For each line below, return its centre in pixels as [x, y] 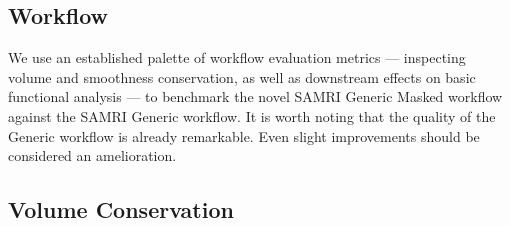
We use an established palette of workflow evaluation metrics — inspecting [237, 57]
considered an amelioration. [92, 155]
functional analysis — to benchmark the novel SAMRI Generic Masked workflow [255, 96]
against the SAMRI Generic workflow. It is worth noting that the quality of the [252, 115]
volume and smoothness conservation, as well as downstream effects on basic [242, 76]
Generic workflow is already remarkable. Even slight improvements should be [244, 135]
